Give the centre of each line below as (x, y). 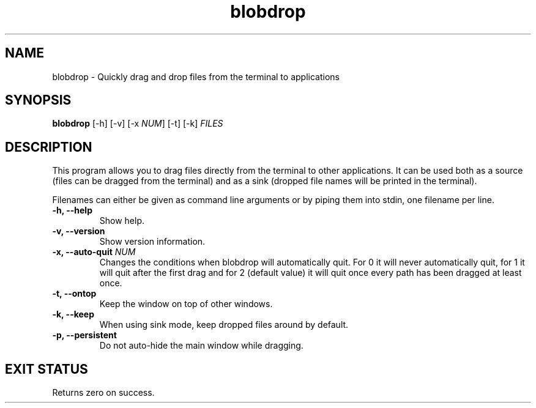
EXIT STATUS (47, 369)
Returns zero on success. (103, 393)
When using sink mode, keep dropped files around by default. (224, 325)
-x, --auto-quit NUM (94, 252)
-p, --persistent (84, 335)
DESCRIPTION (49, 147)
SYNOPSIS (38, 100)
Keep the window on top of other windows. (186, 304)
